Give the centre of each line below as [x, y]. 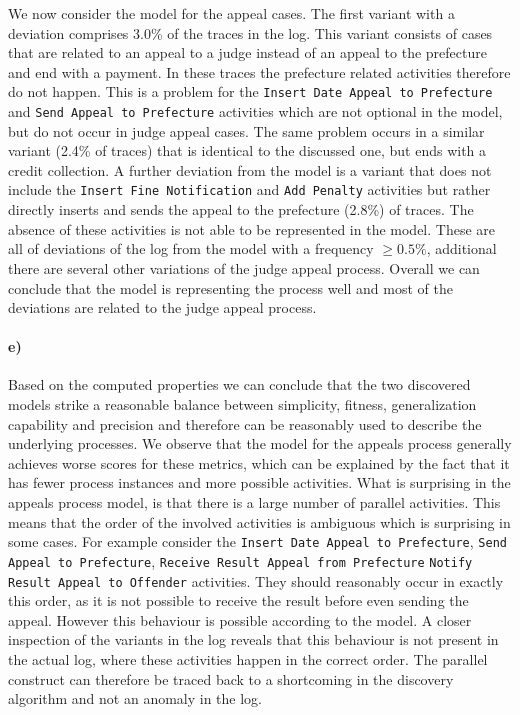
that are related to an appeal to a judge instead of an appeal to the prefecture [247, 52]
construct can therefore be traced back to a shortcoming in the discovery [231, 678]
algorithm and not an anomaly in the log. [135, 698]
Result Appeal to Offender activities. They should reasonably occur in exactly [256, 580]
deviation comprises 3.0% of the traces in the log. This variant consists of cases [250, 32]
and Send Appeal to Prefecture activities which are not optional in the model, [255, 111]
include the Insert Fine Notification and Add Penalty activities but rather [249, 189]
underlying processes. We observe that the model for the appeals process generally [260, 443]
